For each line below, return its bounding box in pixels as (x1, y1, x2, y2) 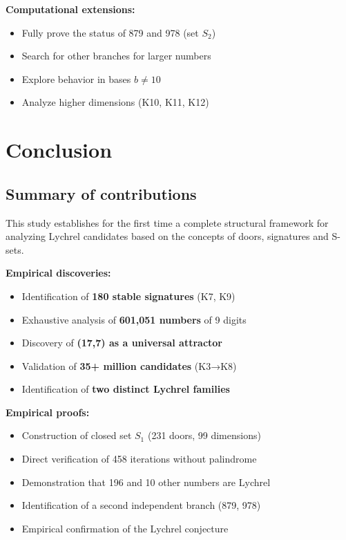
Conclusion (6, 136, 113, 164)
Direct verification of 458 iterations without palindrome (21, 451, 257, 466)
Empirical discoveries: (6, 266, 111, 280)
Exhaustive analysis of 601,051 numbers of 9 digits (21, 312, 247, 326)
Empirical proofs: (6, 404, 90, 419)
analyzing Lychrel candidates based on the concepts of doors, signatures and (6, 229, 329, 243)
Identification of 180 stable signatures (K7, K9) (21, 288, 236, 303)
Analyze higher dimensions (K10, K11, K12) (21, 95, 209, 109)
